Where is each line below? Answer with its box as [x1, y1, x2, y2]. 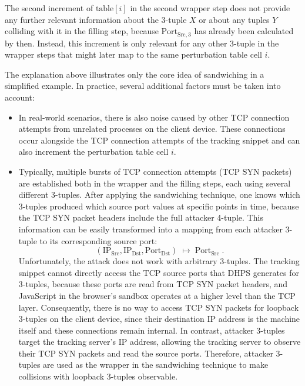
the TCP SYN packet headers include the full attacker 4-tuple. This [18, 211, 263, 224]
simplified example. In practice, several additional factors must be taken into [5, 79, 281, 92]
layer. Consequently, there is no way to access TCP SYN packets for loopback [18, 301, 299, 313]
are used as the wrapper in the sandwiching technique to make [43, 358, 269, 371]
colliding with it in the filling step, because [5, 25, 159, 37]
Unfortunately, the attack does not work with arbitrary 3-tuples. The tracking [18, 255, 300, 267]
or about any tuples [199, 13, 270, 25]
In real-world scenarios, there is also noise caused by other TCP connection [18, 111, 290, 123]
